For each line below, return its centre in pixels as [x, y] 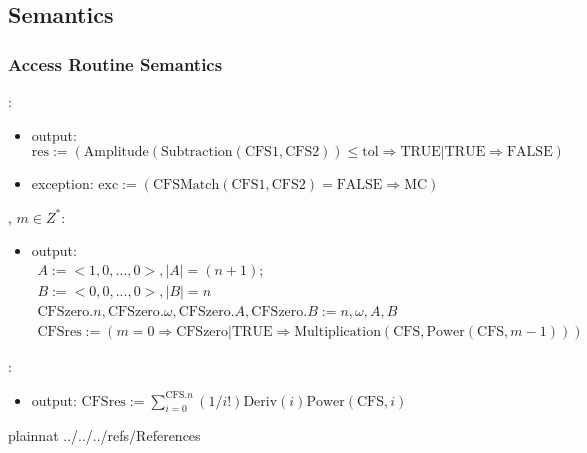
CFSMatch [186, 185]
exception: [62, 183]
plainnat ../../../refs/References [104, 435]
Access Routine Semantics [115, 63]
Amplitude [116, 152]
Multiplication [337, 332]
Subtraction [197, 152]
